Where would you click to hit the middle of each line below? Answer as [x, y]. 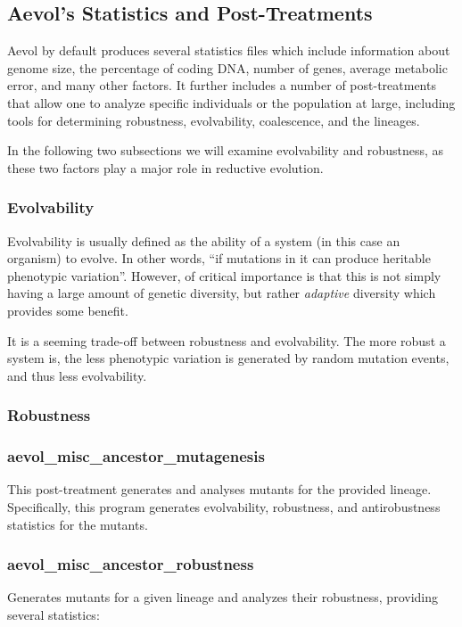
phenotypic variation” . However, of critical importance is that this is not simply [224, 275]
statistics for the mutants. [78, 524]
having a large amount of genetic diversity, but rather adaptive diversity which [222, 293]
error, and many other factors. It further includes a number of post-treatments [222, 85]
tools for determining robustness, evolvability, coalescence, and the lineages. [214, 120]
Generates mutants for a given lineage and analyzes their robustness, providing [223, 597]
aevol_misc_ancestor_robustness [131, 564]
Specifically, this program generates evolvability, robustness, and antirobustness [224, 506]
